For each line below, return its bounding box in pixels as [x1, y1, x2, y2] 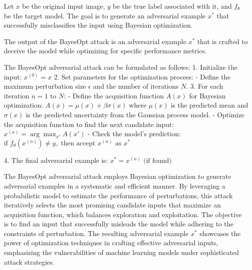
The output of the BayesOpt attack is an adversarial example [4, 36, 187, 46]
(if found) [143, 157, 172, 164]
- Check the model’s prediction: [87, 128, 181, 139]
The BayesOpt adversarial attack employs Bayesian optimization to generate [4, 171, 231, 181]
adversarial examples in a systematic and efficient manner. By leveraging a [4, 180, 225, 191]
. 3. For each [186, 81, 223, 91]
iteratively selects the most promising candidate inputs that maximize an [4, 200, 221, 210]
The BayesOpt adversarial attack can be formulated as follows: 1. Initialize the [4, 62, 238, 72]
